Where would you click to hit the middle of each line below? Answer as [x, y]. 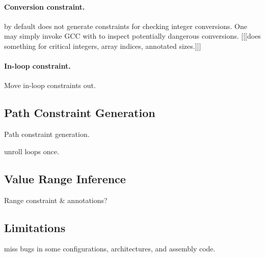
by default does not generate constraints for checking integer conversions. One [126, 26]
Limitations [35, 227]
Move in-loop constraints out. [50, 85]
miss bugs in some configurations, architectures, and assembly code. [110, 249]
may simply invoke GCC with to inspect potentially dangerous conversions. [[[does [132, 36]
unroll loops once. [32, 151]
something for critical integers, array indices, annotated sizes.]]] [103, 46]
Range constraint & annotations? [56, 200]
